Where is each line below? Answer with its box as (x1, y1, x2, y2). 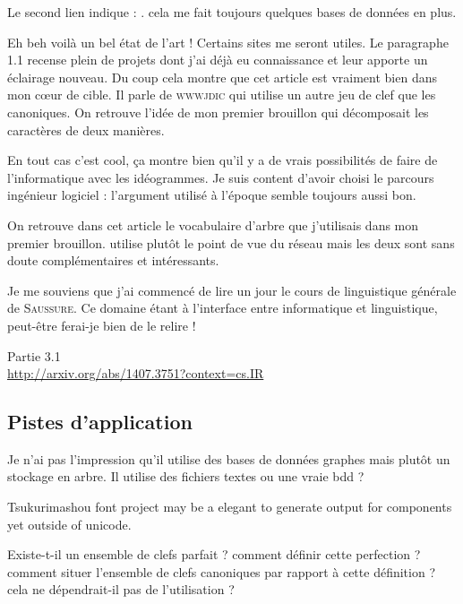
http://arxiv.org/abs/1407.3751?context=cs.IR (7, 364, 264, 383)
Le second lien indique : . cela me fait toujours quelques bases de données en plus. (7, 3, 457, 21)
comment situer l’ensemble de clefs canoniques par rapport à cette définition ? (7, 562, 435, 581)
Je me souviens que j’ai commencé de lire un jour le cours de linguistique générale (7, 280, 457, 299)
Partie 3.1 (7, 346, 61, 365)
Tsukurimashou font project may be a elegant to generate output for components (7, 497, 452, 516)
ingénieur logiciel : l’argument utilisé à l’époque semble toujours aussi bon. (7, 186, 416, 204)
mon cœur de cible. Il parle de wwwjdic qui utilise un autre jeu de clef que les (7, 85, 436, 104)
